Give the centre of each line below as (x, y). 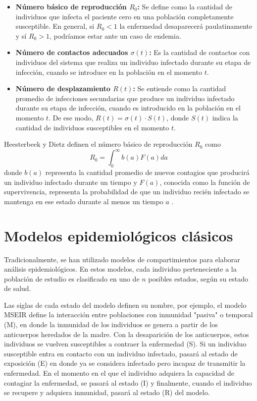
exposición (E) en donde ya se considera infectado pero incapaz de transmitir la (125, 363)
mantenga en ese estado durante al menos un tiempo (84, 201)
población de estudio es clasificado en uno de (72, 278)
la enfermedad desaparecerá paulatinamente (186, 26)
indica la (225, 117)
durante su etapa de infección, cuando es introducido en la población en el (128, 108)
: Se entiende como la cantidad (180, 88)
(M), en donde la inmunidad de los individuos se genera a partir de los (111, 324)
